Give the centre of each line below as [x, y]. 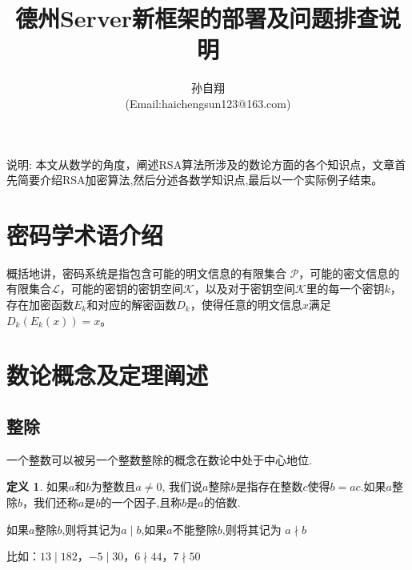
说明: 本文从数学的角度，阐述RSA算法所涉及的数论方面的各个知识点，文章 [201, 164]
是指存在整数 [269, 486]
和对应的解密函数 [132, 304]
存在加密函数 [40, 304]
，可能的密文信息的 [349, 273]
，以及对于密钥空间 [244, 289]
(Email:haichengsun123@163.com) [208, 103]
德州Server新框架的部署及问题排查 [197, 18]
